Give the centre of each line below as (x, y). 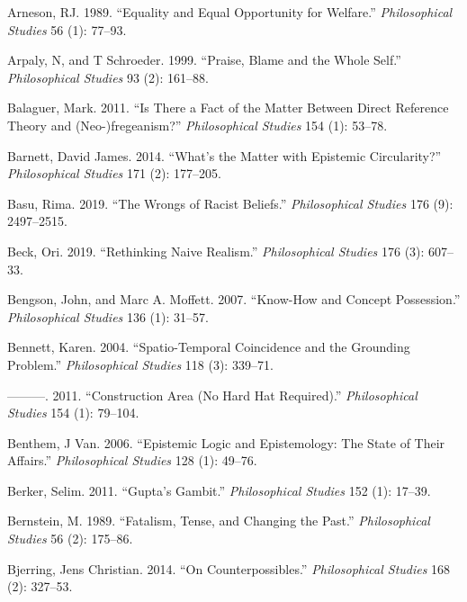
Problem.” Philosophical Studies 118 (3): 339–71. (140, 364)
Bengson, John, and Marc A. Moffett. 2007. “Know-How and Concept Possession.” (234, 299)
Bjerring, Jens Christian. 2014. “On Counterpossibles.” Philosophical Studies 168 (229, 568)
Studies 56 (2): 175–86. (70, 539)
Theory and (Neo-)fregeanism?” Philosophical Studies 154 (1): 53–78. (198, 125)
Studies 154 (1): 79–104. (73, 413)
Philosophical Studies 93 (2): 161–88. (108, 77)
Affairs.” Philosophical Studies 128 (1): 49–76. (132, 460)
